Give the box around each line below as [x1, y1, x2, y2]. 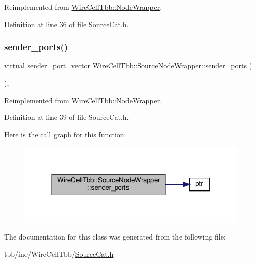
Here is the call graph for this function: [4, 129, 126, 139]
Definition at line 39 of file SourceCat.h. [4, 112, 129, 123]
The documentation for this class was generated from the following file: [4, 231, 226, 242]
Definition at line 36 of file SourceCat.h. [4, 18, 129, 29]
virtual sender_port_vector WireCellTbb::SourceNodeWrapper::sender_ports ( [4, 60, 252, 71]
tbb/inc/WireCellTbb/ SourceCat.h [4, 249, 114, 259]
